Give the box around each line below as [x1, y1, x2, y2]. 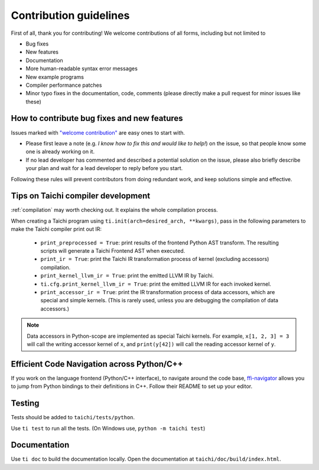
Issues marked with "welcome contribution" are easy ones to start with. [11, 129, 185, 136]
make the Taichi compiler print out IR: [11, 226, 102, 233]
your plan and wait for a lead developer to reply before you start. [25, 165, 183, 172]
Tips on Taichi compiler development [11, 191, 151, 201]
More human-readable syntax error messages [25, 65, 138, 72]
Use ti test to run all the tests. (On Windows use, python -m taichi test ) [11, 425, 206, 432]
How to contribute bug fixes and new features [11, 113, 183, 123]
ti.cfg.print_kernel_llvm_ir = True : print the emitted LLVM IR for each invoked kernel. [40, 280, 272, 288]
